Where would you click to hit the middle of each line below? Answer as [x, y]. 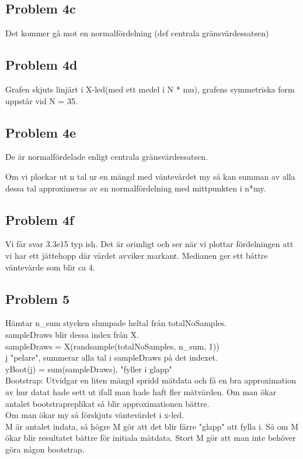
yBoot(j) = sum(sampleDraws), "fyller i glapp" [89, 369]
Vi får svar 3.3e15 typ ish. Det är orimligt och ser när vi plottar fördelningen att [149, 244]
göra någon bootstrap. [45, 449]
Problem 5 [37, 298]
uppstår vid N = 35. [41, 100]
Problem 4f [40, 219]
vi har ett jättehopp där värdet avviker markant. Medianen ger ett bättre [137, 255]
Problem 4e [41, 132]
